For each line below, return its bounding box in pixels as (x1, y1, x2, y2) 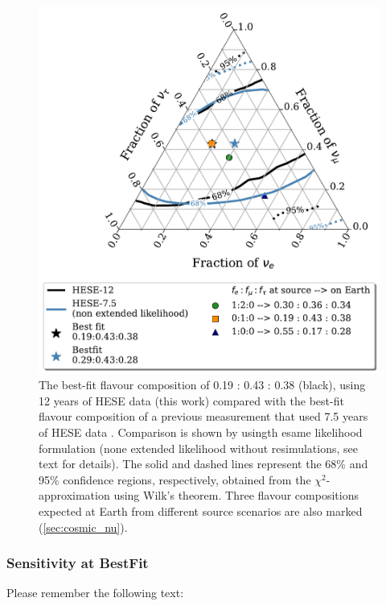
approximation (39, 487, 110, 504)
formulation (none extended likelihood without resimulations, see (39, 439, 359, 456)
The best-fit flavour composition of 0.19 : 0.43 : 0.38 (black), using (39, 376, 366, 393)
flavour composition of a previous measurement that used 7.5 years (39, 408, 368, 425)
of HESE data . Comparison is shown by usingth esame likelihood (39, 423, 363, 440)
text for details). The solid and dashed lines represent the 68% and (39, 455, 368, 472)
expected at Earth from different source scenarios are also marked (39, 502, 363, 519)
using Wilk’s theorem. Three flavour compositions (113, 487, 359, 504)
